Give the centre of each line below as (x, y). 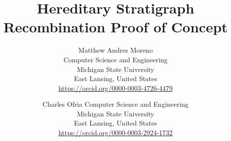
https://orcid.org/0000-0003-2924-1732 (115, 133)
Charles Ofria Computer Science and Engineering (115, 104)
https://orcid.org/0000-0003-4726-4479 (115, 88)
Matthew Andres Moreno (115, 50)
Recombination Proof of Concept (115, 27)
